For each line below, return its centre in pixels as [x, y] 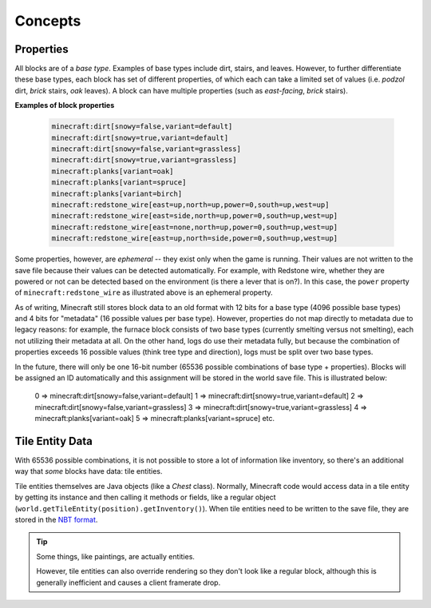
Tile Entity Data [54, 441]
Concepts [48, 21]
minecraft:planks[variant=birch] [117, 193]
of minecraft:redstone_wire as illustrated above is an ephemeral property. [144, 292]
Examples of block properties [65, 105]
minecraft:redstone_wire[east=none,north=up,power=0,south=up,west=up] [195, 227]
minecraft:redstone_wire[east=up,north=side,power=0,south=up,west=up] [195, 238]
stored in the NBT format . [56, 520]
